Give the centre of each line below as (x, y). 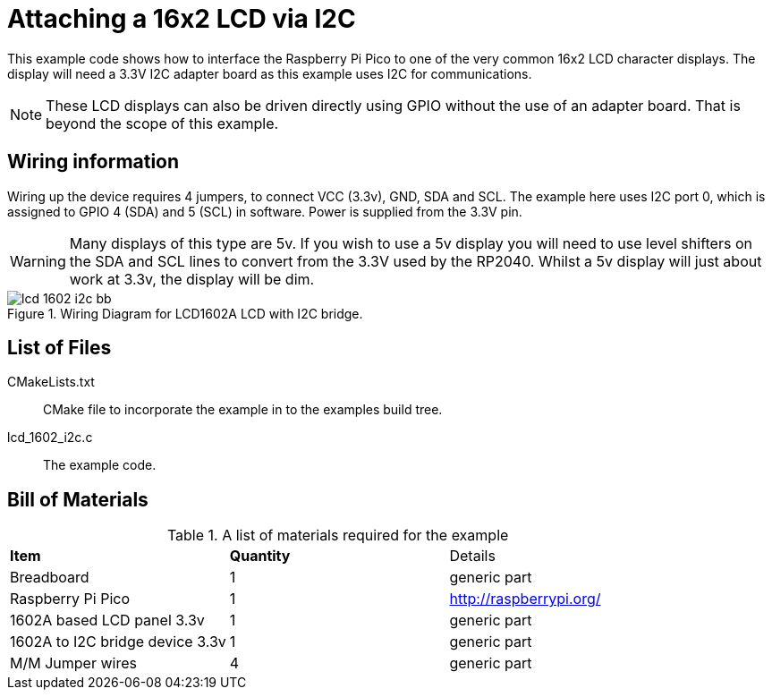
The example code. (100, 465)
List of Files (59, 348)
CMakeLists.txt (51, 382)
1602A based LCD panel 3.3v (107, 620)
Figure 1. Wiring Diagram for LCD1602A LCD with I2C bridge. (185, 313)
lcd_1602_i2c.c (50, 438)
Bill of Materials (78, 499)
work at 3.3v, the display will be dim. (192, 279)
